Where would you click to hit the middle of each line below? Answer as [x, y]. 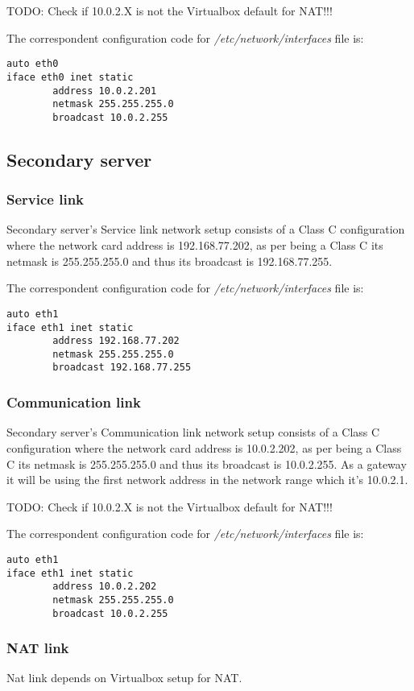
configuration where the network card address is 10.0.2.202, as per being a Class [204, 447]
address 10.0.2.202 [105, 587]
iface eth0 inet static [70, 77]
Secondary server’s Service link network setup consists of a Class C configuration [206, 229]
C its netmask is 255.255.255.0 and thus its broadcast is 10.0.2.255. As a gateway [207, 463]
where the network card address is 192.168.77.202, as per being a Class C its [195, 245]
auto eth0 [33, 64]
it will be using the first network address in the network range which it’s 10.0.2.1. [207, 480]
